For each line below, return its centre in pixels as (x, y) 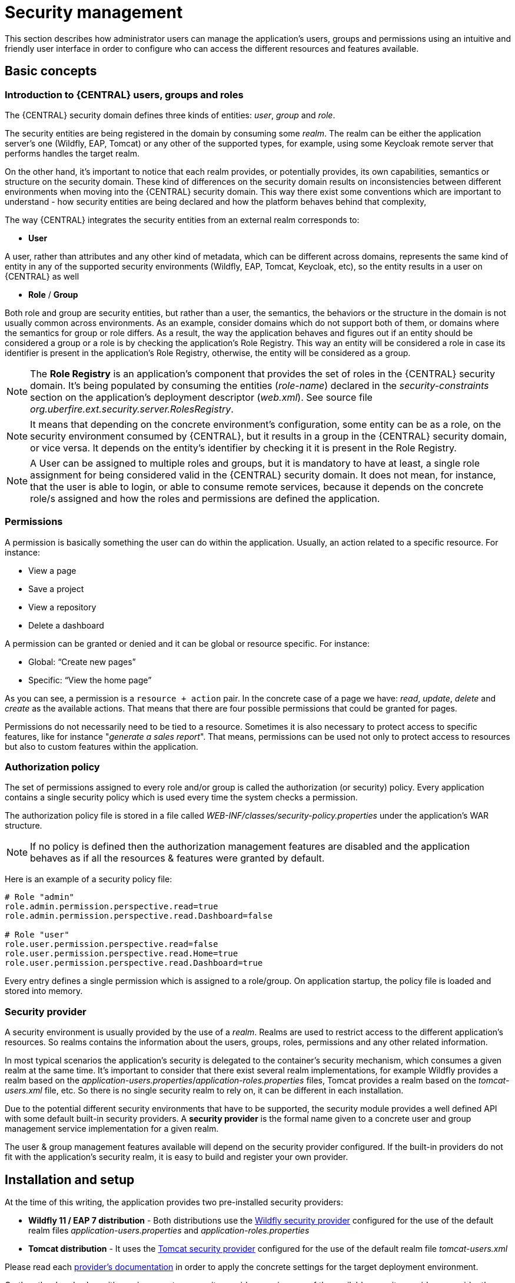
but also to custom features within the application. (102, 746)
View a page (52, 570)
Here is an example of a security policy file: (89, 879)
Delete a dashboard (66, 625)
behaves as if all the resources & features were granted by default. (177, 858)
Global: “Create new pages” (82, 662)
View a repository (62, 607)
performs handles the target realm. (72, 153)
